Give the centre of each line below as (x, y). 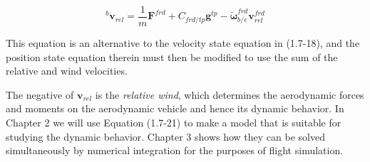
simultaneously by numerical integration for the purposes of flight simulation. (175, 150)
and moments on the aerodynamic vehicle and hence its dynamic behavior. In (175, 108)
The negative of (40, 94)
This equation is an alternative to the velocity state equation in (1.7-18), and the (183, 43)
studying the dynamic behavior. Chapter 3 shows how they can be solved (165, 136)
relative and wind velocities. (67, 71)
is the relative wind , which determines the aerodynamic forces (230, 94)
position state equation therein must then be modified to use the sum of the (172, 56)
